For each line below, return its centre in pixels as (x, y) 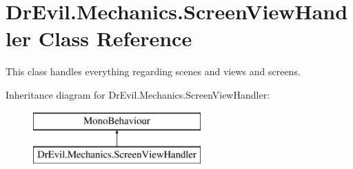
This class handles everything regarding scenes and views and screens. (153, 71)
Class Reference (115, 38)
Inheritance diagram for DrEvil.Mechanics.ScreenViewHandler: (138, 94)
